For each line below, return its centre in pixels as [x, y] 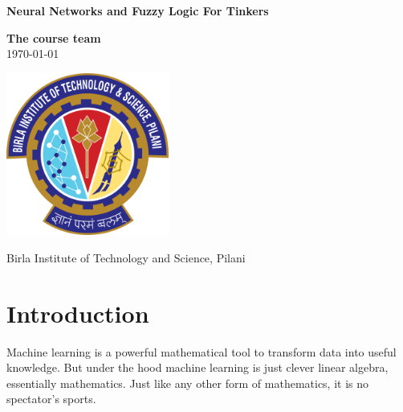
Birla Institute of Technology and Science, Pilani [126, 257]
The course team [54, 37]
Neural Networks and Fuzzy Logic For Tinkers [138, 10]
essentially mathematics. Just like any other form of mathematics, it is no [188, 383]
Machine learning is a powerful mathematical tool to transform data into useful [201, 351]
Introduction [78, 313]
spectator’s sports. [51, 399]
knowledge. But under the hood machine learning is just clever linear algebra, [197, 367]
